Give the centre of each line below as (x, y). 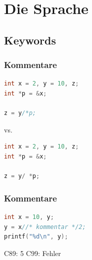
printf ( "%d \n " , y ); (36, 237)
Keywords (30, 40)
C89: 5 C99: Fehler (33, 253)
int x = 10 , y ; (29, 217)
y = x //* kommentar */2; (45, 227)
